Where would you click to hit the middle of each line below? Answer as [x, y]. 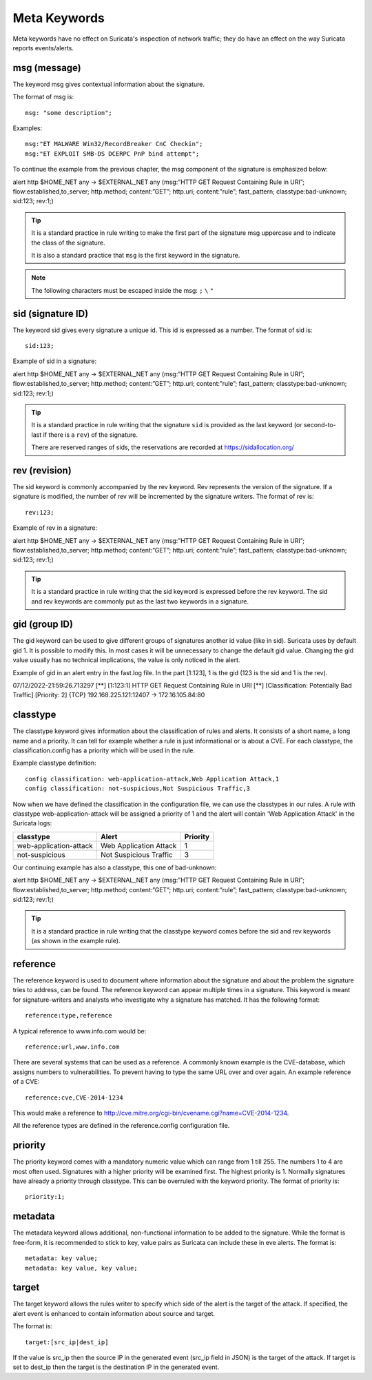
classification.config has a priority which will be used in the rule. [104, 750]
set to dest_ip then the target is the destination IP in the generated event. [116, 1367]
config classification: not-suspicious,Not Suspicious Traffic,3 [138, 789]
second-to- [320, 425]
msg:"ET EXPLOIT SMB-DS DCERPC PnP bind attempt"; [112, 154]
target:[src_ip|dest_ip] [67, 1342]
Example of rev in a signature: [55, 528]
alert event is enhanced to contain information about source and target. [114, 1313]
